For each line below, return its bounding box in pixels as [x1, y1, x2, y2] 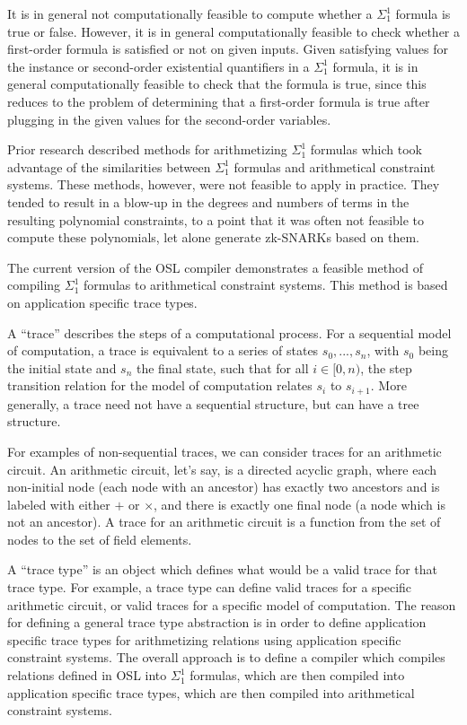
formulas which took [310, 140, 422, 159]
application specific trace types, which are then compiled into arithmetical [7, 683, 415, 702]
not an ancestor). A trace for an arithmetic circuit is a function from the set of [7, 512, 441, 531]
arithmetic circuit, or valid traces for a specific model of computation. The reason [7, 595, 456, 614]
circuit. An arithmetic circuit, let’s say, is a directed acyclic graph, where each [7, 459, 436, 478]
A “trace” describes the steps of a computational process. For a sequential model [7, 323, 452, 342]
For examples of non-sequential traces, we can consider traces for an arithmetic [7, 441, 442, 460]
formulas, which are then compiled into [189, 666, 405, 685]
